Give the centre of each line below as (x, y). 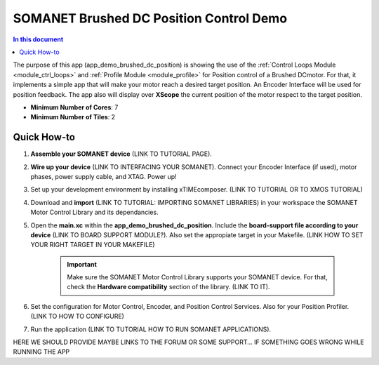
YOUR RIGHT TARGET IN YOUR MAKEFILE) (93, 245)
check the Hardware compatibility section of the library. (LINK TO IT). (168, 287)
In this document (38, 39)
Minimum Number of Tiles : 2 (73, 117)
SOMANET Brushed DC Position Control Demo (150, 18)
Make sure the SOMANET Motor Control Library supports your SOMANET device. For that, (197, 277)
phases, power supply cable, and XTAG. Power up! (104, 176)
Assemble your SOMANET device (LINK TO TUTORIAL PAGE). (121, 154)
